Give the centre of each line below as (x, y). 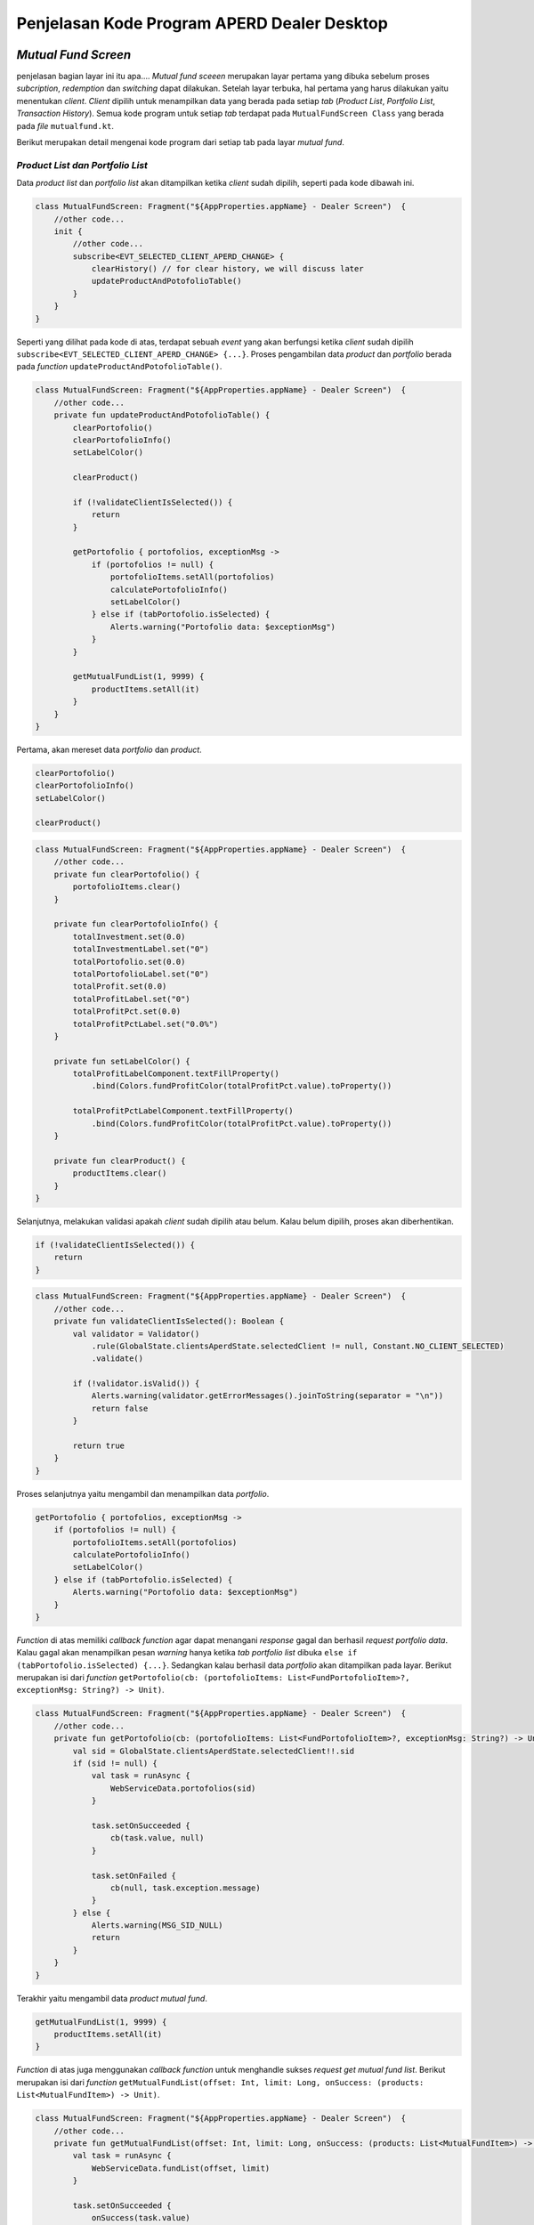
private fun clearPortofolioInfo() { (136, 924)
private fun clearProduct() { (120, 1161)
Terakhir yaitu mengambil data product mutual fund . (112, 1998)
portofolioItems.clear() (127, 887)
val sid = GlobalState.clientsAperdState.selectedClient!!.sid (214, 1751)
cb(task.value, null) (157, 1838)
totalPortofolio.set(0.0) (129, 962)
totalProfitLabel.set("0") (131, 999)
